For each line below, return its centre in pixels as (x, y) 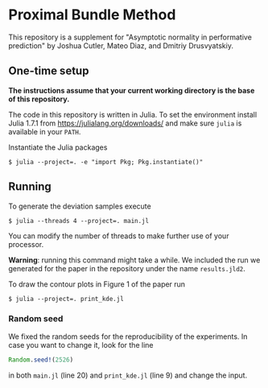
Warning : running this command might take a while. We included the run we (134, 260)
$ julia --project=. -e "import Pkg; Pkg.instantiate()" (106, 162)
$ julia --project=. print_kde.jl (66, 299)
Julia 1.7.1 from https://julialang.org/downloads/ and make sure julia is (125, 123)
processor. (26, 244)
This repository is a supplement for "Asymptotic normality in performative (130, 37)
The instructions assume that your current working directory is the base (132, 90)
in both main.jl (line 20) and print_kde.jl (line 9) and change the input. (128, 375)
